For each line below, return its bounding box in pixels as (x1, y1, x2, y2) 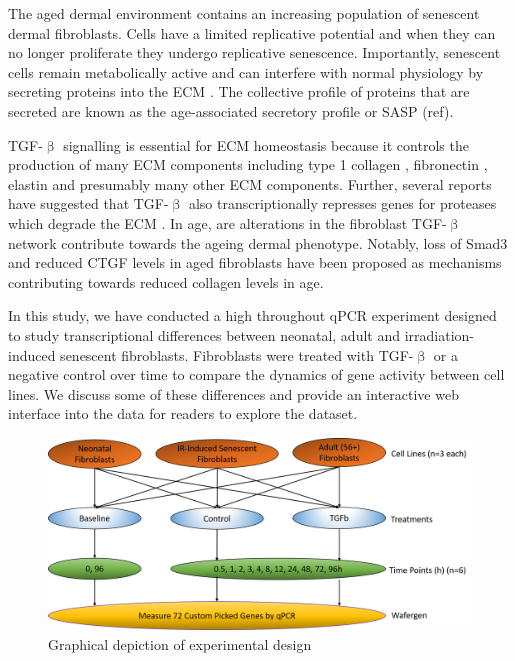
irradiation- (404, 324, 474, 345)
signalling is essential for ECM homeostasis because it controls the (63, 134, 469, 155)
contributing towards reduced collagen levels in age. (8, 271, 324, 292)
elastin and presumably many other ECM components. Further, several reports (8, 173, 492, 194)
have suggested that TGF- (8, 193, 169, 214)
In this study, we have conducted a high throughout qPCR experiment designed (8, 305, 497, 326)
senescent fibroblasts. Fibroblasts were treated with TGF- (60, 344, 414, 365)
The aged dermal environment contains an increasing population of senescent (8, 3, 480, 23)
